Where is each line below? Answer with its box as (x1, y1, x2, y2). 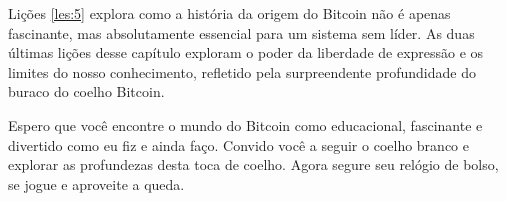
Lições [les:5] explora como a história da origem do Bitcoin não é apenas (8, 3, 451, 23)
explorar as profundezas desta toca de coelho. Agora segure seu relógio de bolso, (8, 154, 499, 175)
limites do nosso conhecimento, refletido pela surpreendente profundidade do (8, 61, 476, 82)
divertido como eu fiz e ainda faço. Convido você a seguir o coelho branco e (8, 134, 469, 155)
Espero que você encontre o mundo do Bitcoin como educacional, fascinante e (8, 114, 483, 135)
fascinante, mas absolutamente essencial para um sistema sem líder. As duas (8, 22, 475, 43)
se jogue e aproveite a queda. (8, 173, 185, 194)
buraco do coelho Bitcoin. (8, 81, 165, 102)
